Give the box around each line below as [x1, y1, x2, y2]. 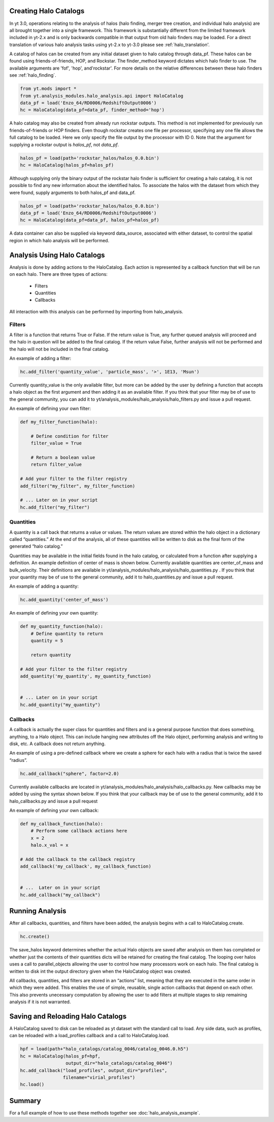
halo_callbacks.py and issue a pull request [9, 798, 98, 804]
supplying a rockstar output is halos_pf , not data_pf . [9, 141, 119, 147]
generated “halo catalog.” [9, 543, 63, 550]
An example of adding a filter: [9, 356, 72, 362]
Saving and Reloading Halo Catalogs [9, 1012, 127, 1020]
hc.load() [20, 1082, 45, 1087]
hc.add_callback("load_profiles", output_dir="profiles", [20, 1067, 167, 1073]
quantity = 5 [30, 638, 63, 644]
